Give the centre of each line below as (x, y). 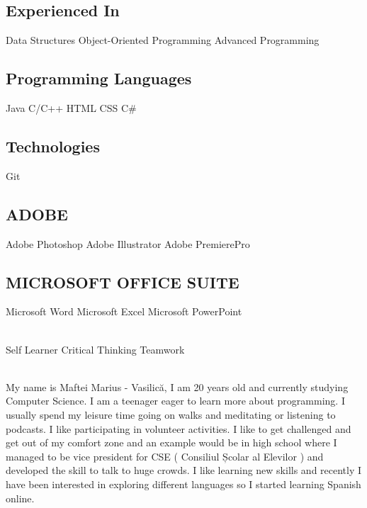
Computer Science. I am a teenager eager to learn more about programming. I (175, 401)
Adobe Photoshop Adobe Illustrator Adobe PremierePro (128, 243)
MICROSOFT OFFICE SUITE (123, 282)
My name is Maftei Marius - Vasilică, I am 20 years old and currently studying (177, 386)
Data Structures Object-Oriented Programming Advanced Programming (163, 40)
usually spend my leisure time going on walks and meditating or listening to (171, 414)
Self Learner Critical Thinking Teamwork (95, 349)
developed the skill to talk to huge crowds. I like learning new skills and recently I (184, 470)
